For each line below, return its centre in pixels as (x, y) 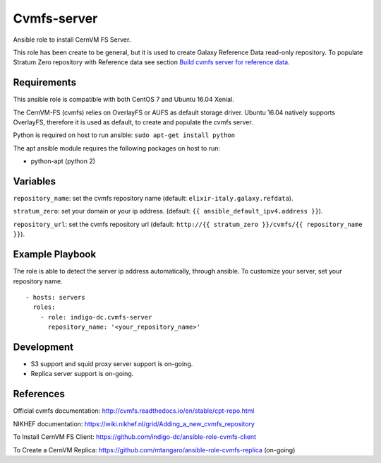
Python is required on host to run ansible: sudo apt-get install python (124, 135)
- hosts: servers (55, 297)
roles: (44, 307)
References (39, 394)
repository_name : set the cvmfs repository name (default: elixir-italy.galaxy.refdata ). (153, 199)
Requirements (45, 82)
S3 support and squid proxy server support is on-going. (112, 364)
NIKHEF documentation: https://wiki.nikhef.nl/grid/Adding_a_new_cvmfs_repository (134, 423)
